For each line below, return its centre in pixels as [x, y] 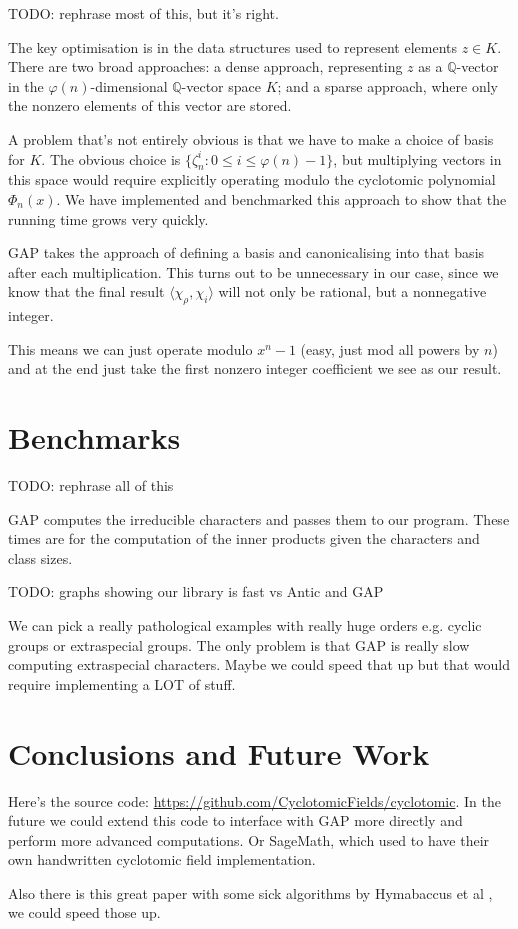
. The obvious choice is [111, 158]
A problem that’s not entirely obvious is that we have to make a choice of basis [251, 138]
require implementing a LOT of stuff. [122, 683]
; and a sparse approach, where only [387, 85]
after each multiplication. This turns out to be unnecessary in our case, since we [253, 271]
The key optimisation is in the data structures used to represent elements [233, 46]
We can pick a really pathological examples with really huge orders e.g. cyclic [245, 625]
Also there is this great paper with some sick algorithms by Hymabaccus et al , [250, 892]
